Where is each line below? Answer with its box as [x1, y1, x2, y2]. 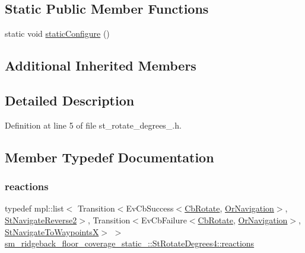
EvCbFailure [141, 213, 187, 226]
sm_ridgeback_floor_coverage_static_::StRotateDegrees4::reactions [5, 237, 255, 249]
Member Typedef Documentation [5, 148, 214, 166]
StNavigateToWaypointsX [5, 225, 99, 238]
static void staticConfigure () [5, 27, 110, 40]
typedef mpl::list [5, 202, 64, 214]
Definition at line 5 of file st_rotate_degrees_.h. [5, 119, 182, 131]
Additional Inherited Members [5, 56, 196, 75]
